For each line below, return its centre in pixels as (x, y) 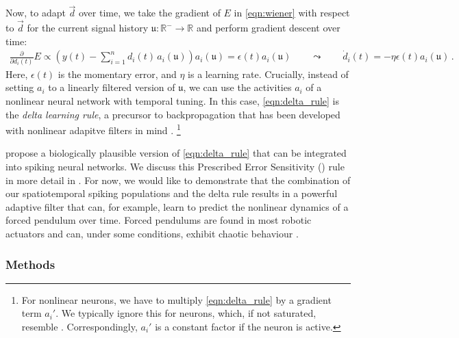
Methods (30, 264)
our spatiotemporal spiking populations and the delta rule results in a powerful (172, 193)
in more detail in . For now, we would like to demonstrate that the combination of (178, 180)
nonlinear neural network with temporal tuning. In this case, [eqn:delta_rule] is (172, 101)
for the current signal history (88, 28)
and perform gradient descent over (268, 28)
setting (20, 87)
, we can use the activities (237, 87)
